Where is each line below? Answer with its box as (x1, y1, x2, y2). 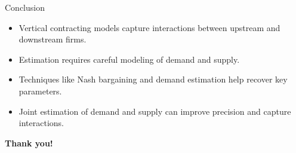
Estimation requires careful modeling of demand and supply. (18, 53, 240, 65)
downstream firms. (18, 33, 87, 45)
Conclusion (5, 1, 45, 13)
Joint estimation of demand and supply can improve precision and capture (18, 105, 291, 117)
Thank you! (5, 136, 53, 149)
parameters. (18, 84, 62, 97)
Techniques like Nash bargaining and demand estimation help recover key (18, 73, 288, 85)
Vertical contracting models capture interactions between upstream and (18, 21, 280, 33)
